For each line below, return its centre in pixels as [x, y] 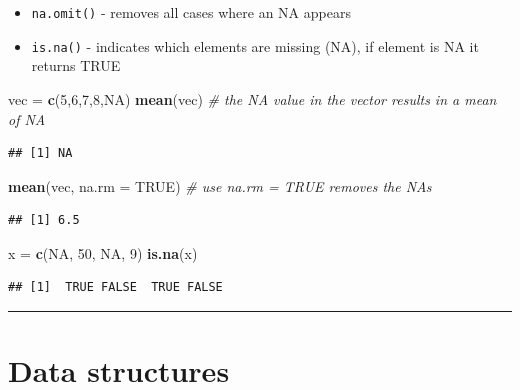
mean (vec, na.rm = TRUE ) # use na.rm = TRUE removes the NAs [220, 185]
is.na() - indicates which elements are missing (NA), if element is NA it [255, 45]
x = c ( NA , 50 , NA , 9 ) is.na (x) [103, 252]
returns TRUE [76, 65]
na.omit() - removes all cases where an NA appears [191, 12]
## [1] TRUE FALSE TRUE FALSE [115, 287]
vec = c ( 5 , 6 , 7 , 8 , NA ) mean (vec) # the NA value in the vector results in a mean [252, 98]
